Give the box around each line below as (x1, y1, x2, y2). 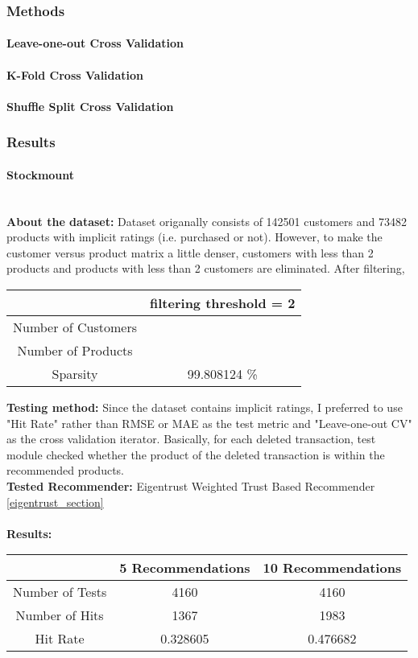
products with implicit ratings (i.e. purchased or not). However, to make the (6, 228, 383, 245)
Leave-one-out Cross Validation (6, 35, 184, 51)
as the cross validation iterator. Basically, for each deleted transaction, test (6, 430, 376, 447)
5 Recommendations (119, 558, 250, 578)
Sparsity (52, 364, 98, 384)
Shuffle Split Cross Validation (6, 97, 174, 114)
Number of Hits (15, 606, 104, 625)
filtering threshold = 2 (150, 294, 296, 313)
